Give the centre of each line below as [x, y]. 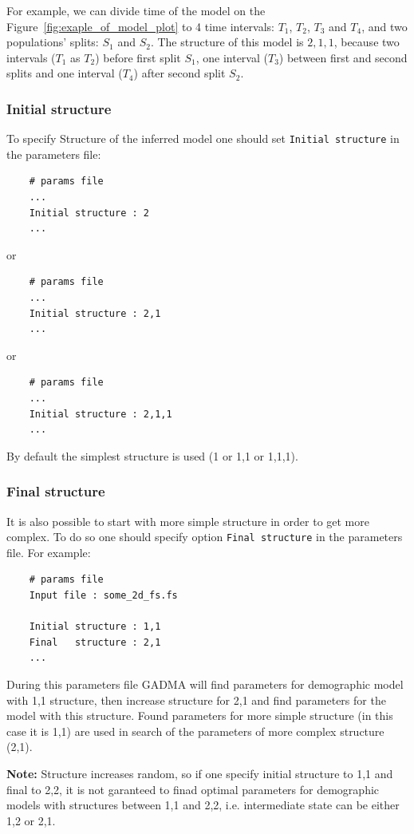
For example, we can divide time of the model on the [136, 10]
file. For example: [49, 552]
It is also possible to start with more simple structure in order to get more [188, 521]
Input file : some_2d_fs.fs [103, 595]
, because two [367, 42]
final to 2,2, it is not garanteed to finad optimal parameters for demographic [193, 789]
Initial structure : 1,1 [95, 627]
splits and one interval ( [65, 73]
